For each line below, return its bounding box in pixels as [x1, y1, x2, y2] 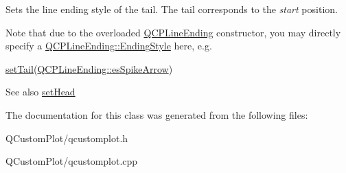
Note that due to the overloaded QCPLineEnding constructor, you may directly [5, 25, 341, 39]
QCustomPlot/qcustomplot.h [5, 130, 128, 145]
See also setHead [5, 84, 76, 99]
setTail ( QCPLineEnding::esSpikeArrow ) [5, 61, 173, 76]
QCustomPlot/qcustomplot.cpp [5, 154, 138, 168]
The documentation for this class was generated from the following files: [5, 107, 308, 122]
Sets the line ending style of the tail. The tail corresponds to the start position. [5, 2, 338, 16]
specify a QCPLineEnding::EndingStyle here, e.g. [5, 38, 212, 53]
